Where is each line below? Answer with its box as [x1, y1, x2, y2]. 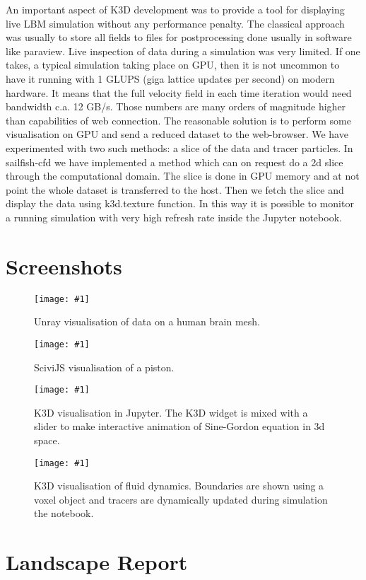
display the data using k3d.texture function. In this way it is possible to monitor [6, 196, 354, 211]
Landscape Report [6, 547, 188, 576]
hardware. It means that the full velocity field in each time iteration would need [6, 85, 352, 100]
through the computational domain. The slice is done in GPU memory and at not [6, 168, 360, 183]
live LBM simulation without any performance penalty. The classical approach [6, 16, 345, 30]
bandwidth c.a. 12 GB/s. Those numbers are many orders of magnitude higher [6, 99, 346, 114]
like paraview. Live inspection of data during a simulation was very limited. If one [6, 43, 360, 58]
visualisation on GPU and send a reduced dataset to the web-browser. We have [6, 127, 348, 141]
